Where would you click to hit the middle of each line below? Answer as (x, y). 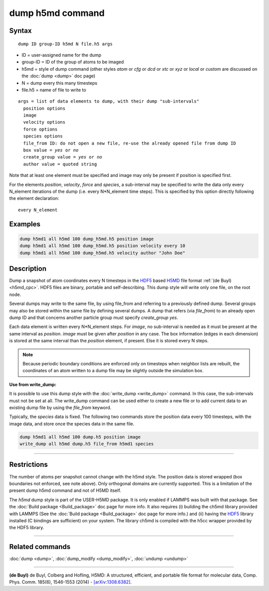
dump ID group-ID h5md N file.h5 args (66, 44)
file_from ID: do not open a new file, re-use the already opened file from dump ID (130, 143)
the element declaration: (34, 198)
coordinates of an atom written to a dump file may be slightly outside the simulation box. (113, 371)
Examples (25, 224)
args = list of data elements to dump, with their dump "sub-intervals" (109, 101)
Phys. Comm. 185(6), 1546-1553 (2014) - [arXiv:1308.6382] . (70, 582)
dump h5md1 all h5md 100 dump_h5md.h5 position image (87, 239)
